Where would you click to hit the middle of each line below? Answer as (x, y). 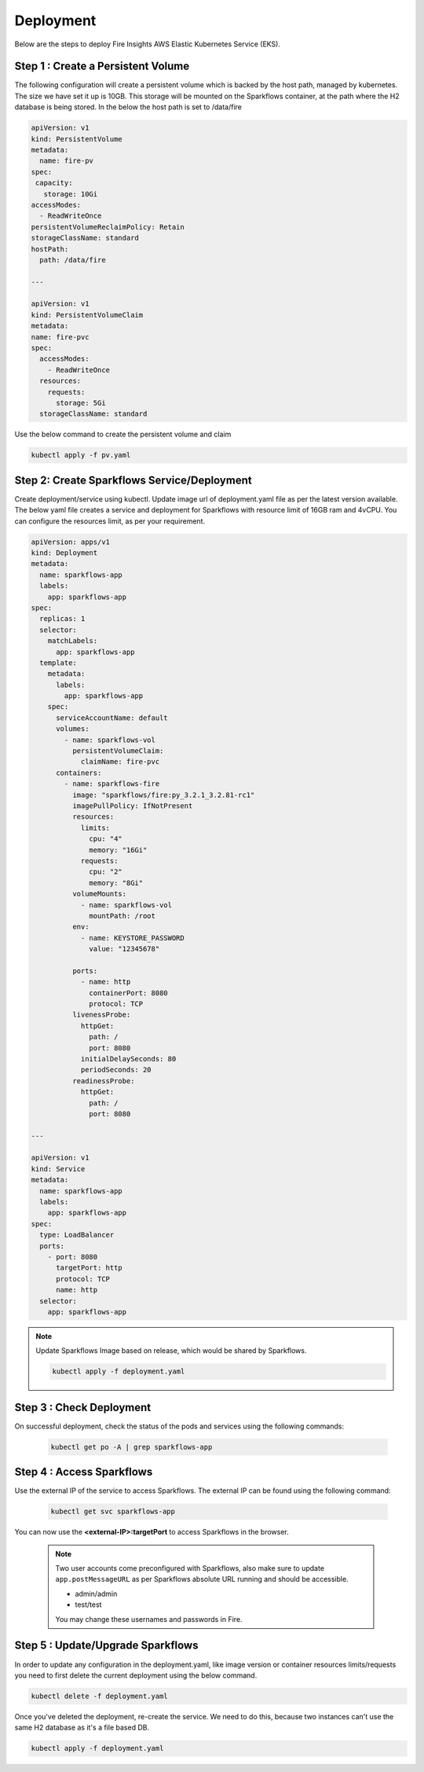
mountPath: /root (122, 915)
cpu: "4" (106, 839)
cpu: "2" (106, 872)
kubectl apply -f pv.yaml (81, 455)
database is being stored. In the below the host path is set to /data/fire (128, 107)
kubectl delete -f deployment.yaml (99, 1696)
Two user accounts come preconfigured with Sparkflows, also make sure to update (190, 1568)
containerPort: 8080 (128, 993)
